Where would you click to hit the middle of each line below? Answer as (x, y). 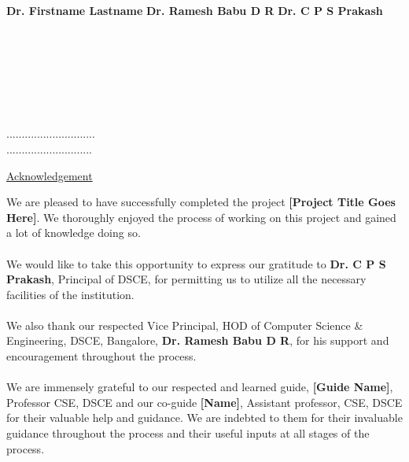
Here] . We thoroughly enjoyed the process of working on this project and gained (201, 217)
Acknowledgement (50, 175)
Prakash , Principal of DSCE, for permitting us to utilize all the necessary (186, 279)
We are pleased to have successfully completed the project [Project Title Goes (201, 202)
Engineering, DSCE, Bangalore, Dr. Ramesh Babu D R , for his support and (198, 340)
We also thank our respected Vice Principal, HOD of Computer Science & (185, 325)
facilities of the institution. (70, 294)
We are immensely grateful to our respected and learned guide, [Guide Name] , (200, 387)
